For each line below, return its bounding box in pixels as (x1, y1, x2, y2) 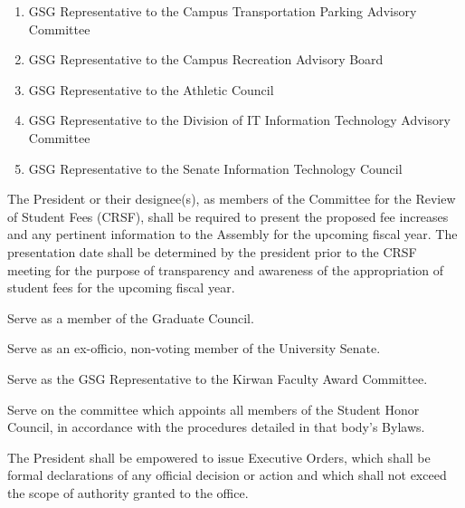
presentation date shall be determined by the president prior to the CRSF (7, 242, 417, 261)
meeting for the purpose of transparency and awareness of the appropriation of (7, 260, 444, 279)
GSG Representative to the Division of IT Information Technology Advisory (28, 110, 451, 129)
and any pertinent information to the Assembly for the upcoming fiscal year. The (7, 225, 458, 244)
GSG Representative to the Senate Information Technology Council (28, 158, 403, 177)
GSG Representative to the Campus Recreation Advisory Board (28, 50, 384, 69)
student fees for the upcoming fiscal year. (7, 278, 235, 297)
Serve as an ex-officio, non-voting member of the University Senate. (7, 339, 381, 358)
